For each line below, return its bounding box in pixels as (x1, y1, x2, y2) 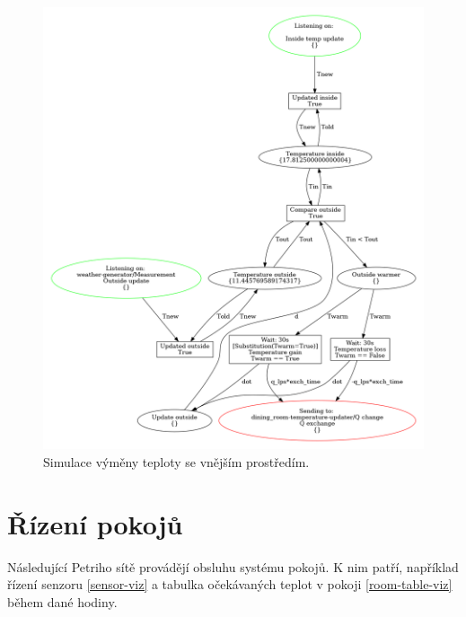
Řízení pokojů (7, 505, 183, 542)
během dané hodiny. (7, 592, 118, 611)
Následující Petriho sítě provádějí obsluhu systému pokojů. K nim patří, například (7, 557, 459, 576)
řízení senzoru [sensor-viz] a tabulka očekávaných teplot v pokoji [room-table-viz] (7, 575, 453, 594)
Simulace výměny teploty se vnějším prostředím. (43, 452, 310, 471)
